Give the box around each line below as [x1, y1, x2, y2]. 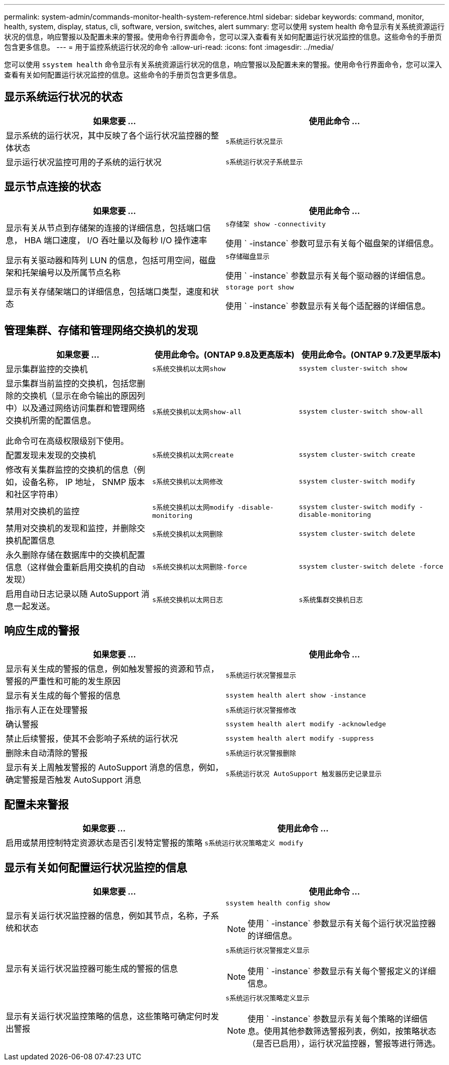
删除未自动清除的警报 [6, 748, 88, 759]
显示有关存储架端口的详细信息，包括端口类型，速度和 [6, 286, 211, 297]
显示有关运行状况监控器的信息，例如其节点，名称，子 [6, 910, 211, 921]
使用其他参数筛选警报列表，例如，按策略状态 [264, 1026, 437, 1037]
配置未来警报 [4, 798, 69, 811]
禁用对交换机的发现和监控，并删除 [6, 522, 137, 533]
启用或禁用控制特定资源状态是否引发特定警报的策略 [6, 838, 203, 848]
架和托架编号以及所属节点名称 [6, 267, 121, 278]
